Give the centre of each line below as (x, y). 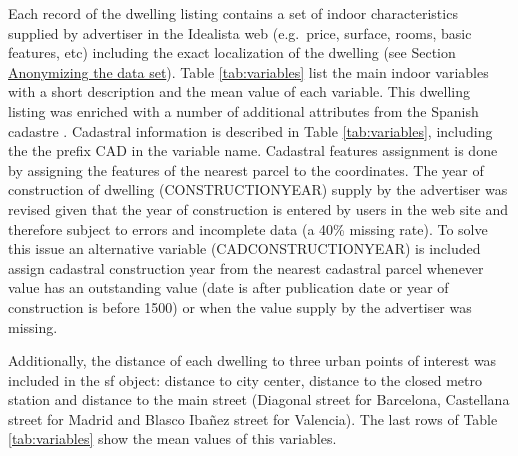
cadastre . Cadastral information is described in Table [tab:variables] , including (250, 130)
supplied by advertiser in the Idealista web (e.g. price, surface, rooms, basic (240, 32)
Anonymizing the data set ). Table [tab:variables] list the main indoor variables (248, 71)
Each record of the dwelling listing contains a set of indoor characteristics (233, 13)
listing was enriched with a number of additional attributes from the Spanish (243, 110)
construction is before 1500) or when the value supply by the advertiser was (240, 306)
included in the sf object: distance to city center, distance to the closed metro (245, 379)
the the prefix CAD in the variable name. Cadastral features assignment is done (253, 150)
